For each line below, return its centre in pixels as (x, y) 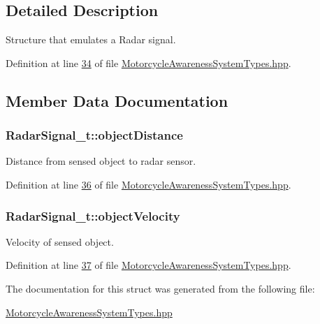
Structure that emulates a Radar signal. (91, 39)
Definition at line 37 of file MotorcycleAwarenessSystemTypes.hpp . (148, 265)
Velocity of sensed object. (60, 241)
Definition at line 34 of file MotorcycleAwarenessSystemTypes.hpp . (148, 62)
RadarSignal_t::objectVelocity (93, 215)
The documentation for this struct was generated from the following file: (160, 288)
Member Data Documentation (117, 100)
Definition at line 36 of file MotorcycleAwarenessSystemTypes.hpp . (148, 184)
